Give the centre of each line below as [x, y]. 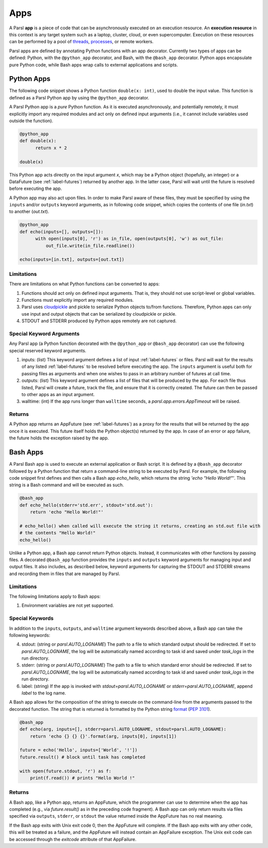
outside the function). [31, 121]
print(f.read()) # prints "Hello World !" [82, 778]
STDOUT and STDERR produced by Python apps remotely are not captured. [99, 321]
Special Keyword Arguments [44, 334]
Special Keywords [32, 618]
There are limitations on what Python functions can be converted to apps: [84, 284]
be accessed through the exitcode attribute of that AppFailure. [73, 839]
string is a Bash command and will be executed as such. [67, 485]
